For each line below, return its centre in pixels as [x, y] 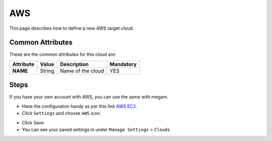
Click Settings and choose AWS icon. [61, 113]
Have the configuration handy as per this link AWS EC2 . [80, 106]
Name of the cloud [82, 70]
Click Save [33, 122]
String [47, 70]
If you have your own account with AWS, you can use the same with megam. [89, 97]
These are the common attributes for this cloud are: [63, 54]
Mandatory [123, 64]
